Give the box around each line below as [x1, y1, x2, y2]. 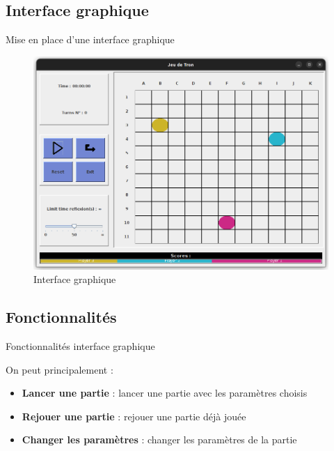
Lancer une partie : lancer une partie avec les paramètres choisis [22, 385, 308, 400]
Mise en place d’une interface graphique [6, 32, 175, 47]
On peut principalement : [6, 362, 113, 376]
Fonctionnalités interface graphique [6, 339, 155, 353]
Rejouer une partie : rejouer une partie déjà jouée [22, 408, 246, 423]
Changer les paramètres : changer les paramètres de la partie [22, 432, 297, 447]
